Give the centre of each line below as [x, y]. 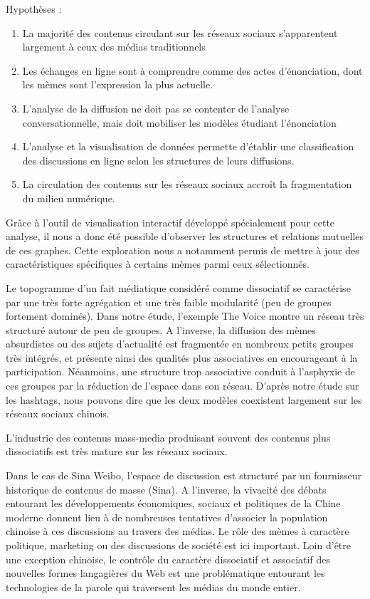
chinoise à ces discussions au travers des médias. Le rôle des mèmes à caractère [178, 531]
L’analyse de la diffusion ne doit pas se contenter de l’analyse [156, 108]
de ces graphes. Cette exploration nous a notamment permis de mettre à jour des [183, 250]
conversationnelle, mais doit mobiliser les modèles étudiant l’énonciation [179, 122]
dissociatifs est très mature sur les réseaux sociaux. [117, 451]
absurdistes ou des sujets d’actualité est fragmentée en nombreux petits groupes [180, 344]
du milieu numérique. [69, 198]
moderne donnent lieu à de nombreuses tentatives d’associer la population [167, 517]
